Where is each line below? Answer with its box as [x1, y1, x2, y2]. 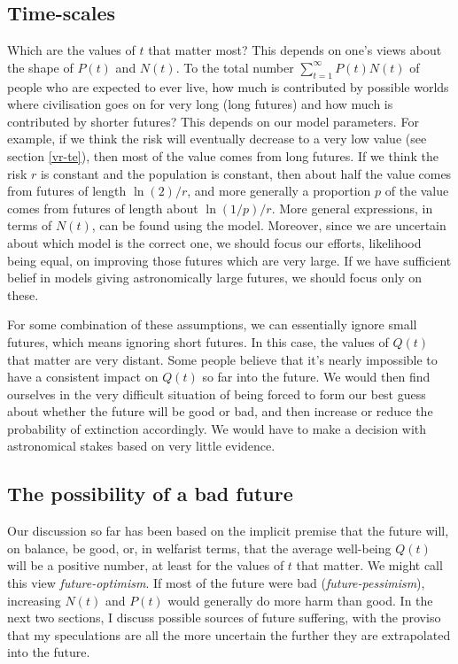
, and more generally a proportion [187, 181, 371, 200]
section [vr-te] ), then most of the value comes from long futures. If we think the [7, 146, 439, 165]
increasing [7, 591, 61, 609]
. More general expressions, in [271, 198, 433, 217]
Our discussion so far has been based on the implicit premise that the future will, [7, 521, 449, 540]
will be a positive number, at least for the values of [7, 556, 284, 575]
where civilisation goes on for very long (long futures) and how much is [7, 95, 393, 113]
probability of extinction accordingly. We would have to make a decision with [7, 419, 427, 437]
